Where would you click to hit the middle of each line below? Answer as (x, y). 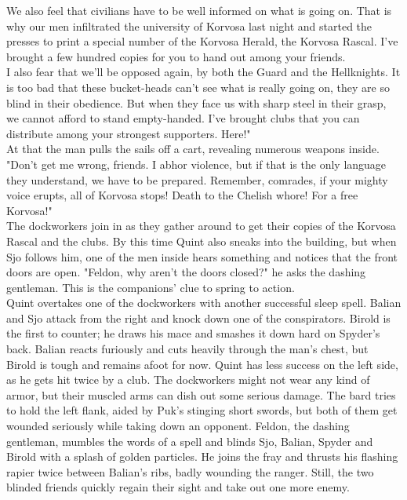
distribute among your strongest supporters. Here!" (129, 133)
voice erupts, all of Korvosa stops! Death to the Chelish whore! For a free (182, 195)
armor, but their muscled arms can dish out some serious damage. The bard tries (201, 394)
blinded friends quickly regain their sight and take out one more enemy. (178, 487)
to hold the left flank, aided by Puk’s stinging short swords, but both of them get (202, 410)
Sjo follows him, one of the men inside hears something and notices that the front (202, 256)
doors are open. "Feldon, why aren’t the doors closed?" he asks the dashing (186, 272)
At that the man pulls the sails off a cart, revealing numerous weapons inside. (193, 149)
